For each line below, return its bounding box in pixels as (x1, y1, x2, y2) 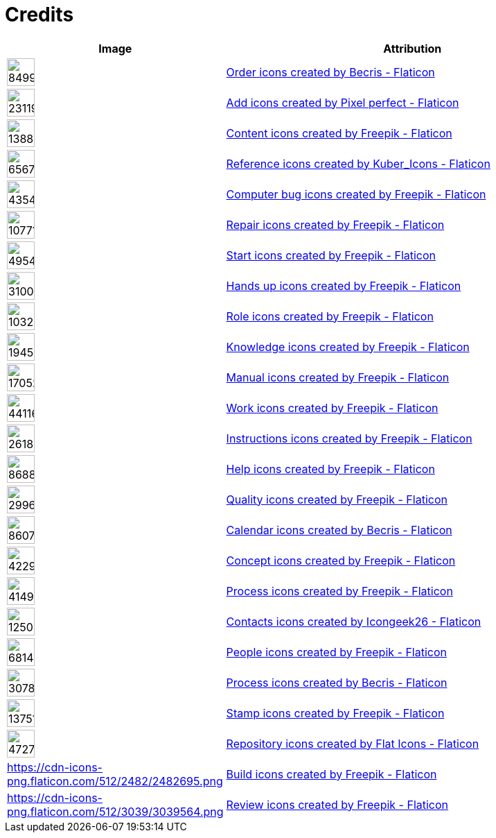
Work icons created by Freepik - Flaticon (226, 400, 439, 415)
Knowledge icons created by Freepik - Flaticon (226, 339, 470, 354)
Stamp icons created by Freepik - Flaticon (226, 706, 445, 720)
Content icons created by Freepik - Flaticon (226, 126, 452, 140)
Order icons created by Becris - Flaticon (226, 65, 435, 79)
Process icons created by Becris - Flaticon (226, 675, 448, 690)
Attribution (383, 41, 442, 55)
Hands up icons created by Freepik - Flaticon (226, 278, 461, 293)
